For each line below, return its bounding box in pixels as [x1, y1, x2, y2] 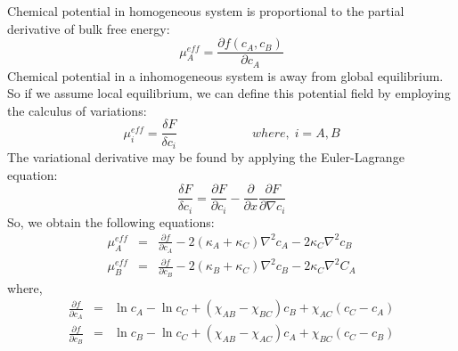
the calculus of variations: [7, 101, 147, 119]
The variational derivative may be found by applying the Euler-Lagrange [7, 148, 405, 166]
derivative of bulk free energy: [7, 19, 170, 37]
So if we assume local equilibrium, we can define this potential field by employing [7, 84, 451, 102]
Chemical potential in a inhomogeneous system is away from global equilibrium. [7, 66, 444, 85]
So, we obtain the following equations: [7, 212, 215, 231]
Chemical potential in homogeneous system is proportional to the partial [7, 2, 405, 20]
